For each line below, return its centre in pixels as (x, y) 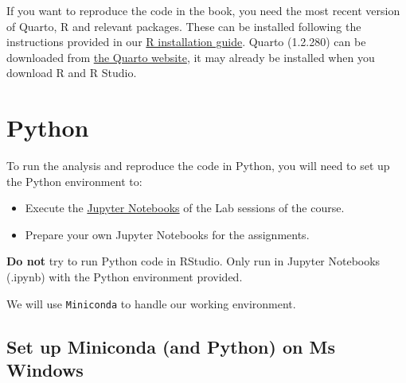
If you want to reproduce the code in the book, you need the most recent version (203, 10)
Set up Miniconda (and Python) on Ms (171, 346)
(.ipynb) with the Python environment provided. (125, 277)
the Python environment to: (74, 181)
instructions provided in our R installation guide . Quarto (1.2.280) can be (186, 42)
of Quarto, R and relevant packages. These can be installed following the (184, 26)
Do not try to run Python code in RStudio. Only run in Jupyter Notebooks (193, 261)
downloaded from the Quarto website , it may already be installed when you (191, 57)
